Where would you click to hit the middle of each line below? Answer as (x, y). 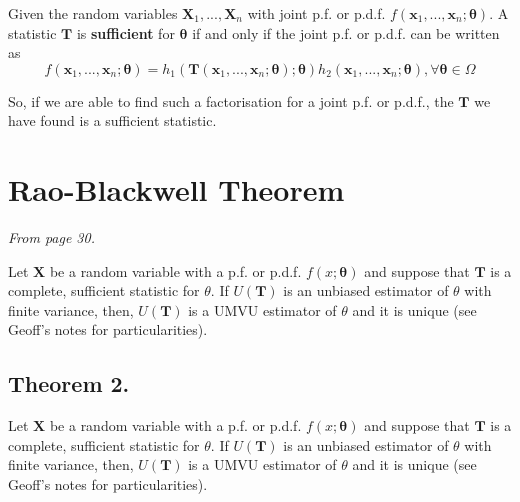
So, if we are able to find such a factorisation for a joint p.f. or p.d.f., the (231, 100)
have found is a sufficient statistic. (112, 120)
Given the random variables (93, 13)
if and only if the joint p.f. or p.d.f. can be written (346, 32)
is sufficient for (125, 32)
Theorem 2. (69, 383)
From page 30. (51, 237)
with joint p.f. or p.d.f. (316, 13)
